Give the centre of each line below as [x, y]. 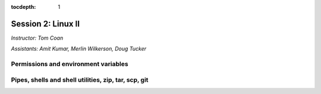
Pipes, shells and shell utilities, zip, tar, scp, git [80, 80]
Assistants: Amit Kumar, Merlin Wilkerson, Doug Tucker [79, 49]
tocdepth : [23, 7]
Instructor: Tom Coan [37, 38]
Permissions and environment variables [70, 64]
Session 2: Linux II [45, 24]
